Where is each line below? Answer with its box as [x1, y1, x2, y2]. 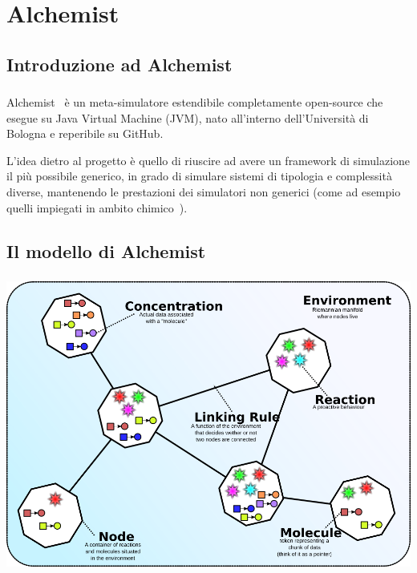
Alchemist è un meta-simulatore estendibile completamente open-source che [6, 94, 383, 111]
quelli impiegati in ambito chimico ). [6, 199, 188, 216]
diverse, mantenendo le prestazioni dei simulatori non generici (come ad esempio [6, 184, 401, 200]
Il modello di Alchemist [6, 238, 206, 263]
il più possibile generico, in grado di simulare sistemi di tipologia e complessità [6, 167, 392, 184]
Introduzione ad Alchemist [6, 51, 233, 76]
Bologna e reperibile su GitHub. [6, 125, 164, 142]
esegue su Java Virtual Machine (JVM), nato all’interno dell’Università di [6, 109, 369, 126]
